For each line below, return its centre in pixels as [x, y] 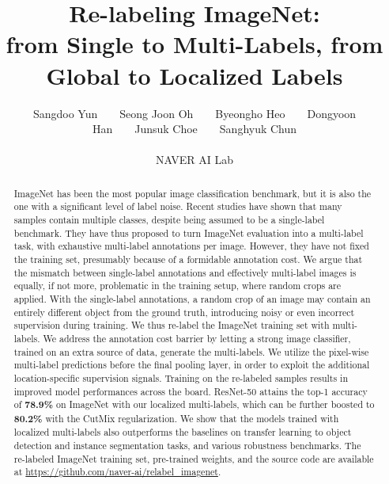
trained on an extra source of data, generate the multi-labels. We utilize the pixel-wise [191, 351]
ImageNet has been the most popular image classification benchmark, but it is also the [193, 193]
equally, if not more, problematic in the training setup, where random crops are [178, 286]
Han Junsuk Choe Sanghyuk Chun [194, 129]
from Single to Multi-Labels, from [194, 44]
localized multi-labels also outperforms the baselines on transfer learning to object [183, 432]
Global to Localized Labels [194, 75]
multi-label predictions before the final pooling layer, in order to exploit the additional [192, 365]
